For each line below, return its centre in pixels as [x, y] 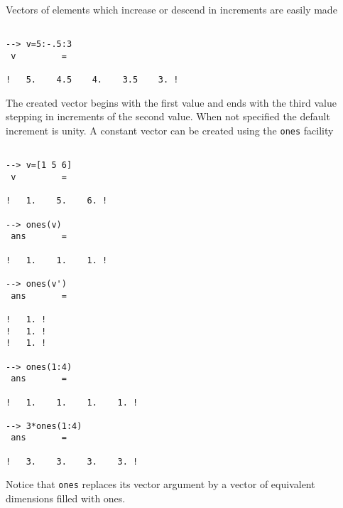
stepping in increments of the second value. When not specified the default [168, 116]
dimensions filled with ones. [66, 498]
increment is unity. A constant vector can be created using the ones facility [170, 131]
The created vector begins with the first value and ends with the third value [171, 102]
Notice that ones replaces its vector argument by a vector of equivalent [160, 484]
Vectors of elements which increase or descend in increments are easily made [171, 9]
